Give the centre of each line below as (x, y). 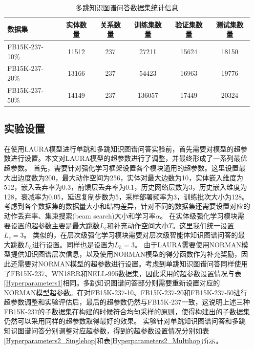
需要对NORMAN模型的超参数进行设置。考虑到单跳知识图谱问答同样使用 (133, 263)
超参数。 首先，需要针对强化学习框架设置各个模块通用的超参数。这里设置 (121, 167)
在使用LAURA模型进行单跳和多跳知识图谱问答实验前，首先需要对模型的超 (122, 148)
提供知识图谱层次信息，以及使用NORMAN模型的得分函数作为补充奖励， (126, 254)
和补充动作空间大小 (138, 225)
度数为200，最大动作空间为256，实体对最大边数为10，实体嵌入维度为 (134, 177)
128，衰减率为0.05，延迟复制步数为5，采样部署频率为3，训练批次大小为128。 (126, 196)
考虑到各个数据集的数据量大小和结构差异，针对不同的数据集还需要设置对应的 (127, 206)
